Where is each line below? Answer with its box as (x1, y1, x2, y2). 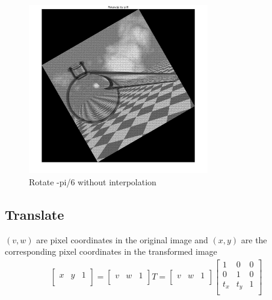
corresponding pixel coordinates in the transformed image (5, 245, 217, 258)
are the (241, 233, 267, 246)
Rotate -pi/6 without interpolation (29, 175, 156, 188)
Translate (5, 205, 64, 223)
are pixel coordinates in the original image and (36, 233, 208, 246)
